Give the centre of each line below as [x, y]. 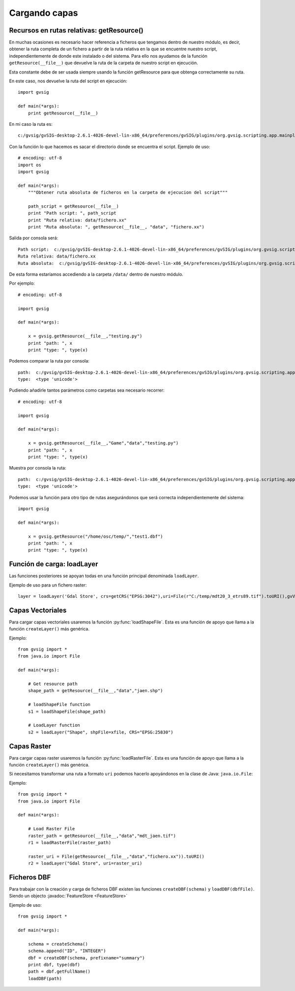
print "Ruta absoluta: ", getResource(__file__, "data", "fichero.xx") [116, 227]
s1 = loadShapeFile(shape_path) [67, 711]
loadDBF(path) [45, 978]
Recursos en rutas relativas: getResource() [76, 30]
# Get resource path [53, 684]
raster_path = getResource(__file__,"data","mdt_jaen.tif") [102, 836]
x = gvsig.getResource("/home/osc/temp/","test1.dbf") [95, 536]
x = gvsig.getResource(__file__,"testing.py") [85, 336]
